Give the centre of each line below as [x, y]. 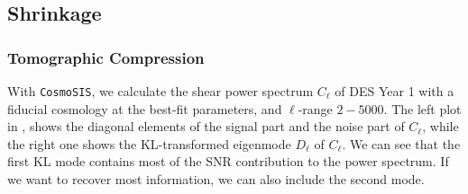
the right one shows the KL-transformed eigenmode [149, 143]
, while [440, 126]
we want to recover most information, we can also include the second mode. [216, 179]
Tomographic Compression [106, 57]
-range [315, 108]
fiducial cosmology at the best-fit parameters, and [145, 108]
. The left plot [422, 108]
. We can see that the [401, 143]
